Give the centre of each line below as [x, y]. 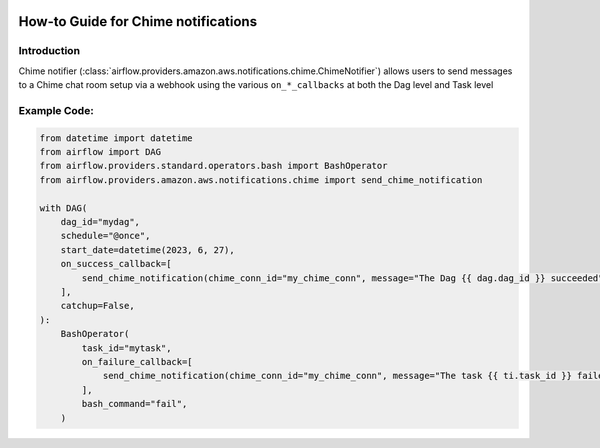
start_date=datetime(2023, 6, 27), [147, 249]
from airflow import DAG [100, 152]
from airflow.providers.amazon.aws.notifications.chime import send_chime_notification [261, 179]
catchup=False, [97, 306]
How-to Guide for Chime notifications [138, 21]
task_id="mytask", [126, 348]
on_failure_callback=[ [137, 361]
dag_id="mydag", [100, 222]
